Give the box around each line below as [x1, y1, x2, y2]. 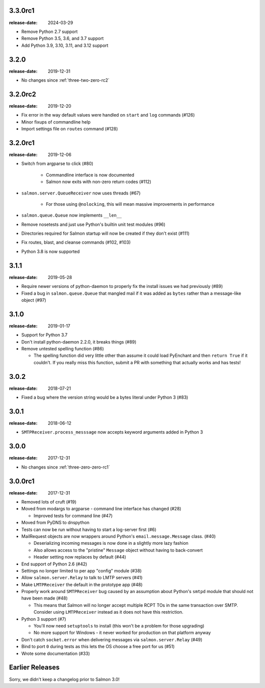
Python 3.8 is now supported [21, 249, 80, 254]
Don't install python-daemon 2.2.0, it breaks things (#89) [21, 339, 137, 344]
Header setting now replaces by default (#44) [33, 554, 126, 560]
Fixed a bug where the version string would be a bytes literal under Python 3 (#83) [21, 394, 188, 401]
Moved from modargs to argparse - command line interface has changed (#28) [21, 506, 182, 512]
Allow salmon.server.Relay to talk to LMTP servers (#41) [21, 575, 143, 581]
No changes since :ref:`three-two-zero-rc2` [21, 77, 110, 83]
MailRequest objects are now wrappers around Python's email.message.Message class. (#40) [21, 533, 216, 539]
